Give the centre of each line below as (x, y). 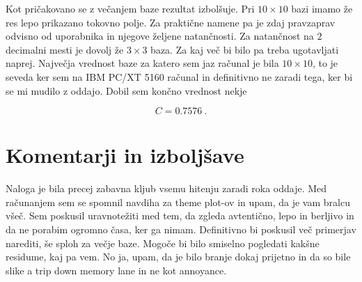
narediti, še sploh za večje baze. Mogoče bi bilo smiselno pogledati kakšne (163, 243)
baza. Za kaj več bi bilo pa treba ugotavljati (245, 49)
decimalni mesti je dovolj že (65, 49)
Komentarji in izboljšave (125, 155)
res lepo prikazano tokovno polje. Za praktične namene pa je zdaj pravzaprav (171, 22)
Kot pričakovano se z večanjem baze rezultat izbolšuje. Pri (130, 8)
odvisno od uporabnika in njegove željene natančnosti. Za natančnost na (160, 36)
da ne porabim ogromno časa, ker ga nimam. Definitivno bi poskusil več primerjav (181, 229)
